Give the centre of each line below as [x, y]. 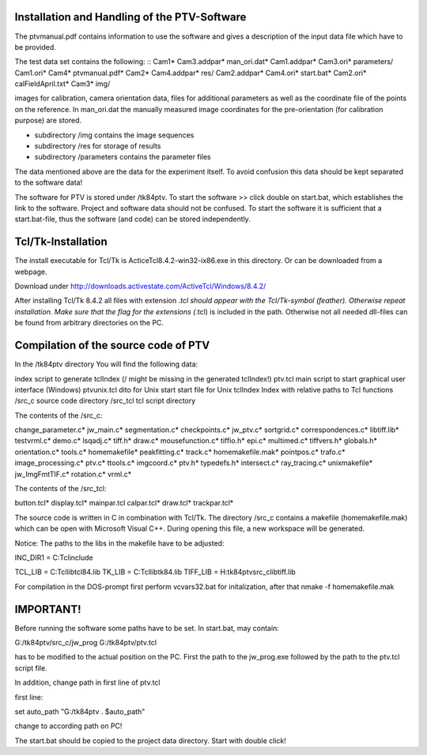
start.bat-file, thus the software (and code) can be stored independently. [132, 219]
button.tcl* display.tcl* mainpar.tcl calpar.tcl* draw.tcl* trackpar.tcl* [124, 503]
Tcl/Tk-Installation [61, 242]
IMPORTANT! [48, 609]
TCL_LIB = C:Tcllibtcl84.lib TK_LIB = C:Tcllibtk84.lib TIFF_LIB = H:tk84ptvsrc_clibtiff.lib [155, 572]
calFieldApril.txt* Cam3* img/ [62, 84]
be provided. [36, 47]
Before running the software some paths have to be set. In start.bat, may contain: [147, 628]
